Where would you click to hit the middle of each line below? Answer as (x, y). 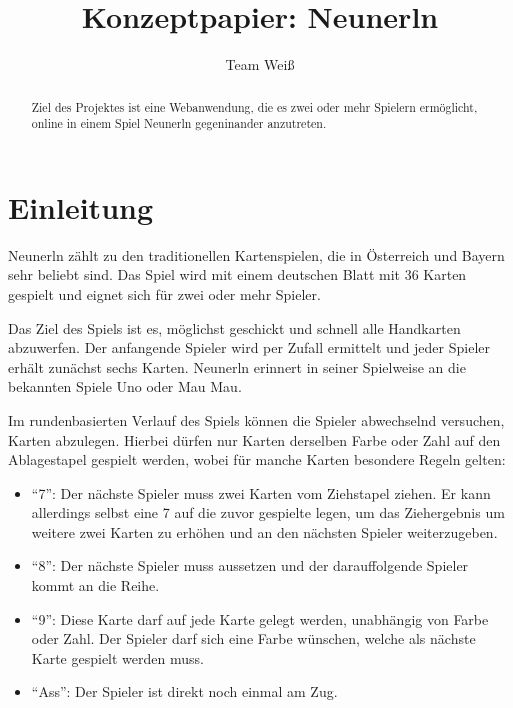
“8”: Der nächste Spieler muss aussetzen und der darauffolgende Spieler (250, 565)
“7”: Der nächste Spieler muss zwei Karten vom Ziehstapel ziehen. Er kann (261, 492)
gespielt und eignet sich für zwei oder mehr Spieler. (164, 293)
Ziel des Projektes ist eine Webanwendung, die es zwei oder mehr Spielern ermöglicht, (254, 106)
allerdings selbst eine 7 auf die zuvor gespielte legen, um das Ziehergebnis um (268, 512)
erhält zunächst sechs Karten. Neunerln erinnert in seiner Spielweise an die (237, 366)
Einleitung (81, 206)
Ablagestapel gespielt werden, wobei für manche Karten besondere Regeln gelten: (257, 459)
